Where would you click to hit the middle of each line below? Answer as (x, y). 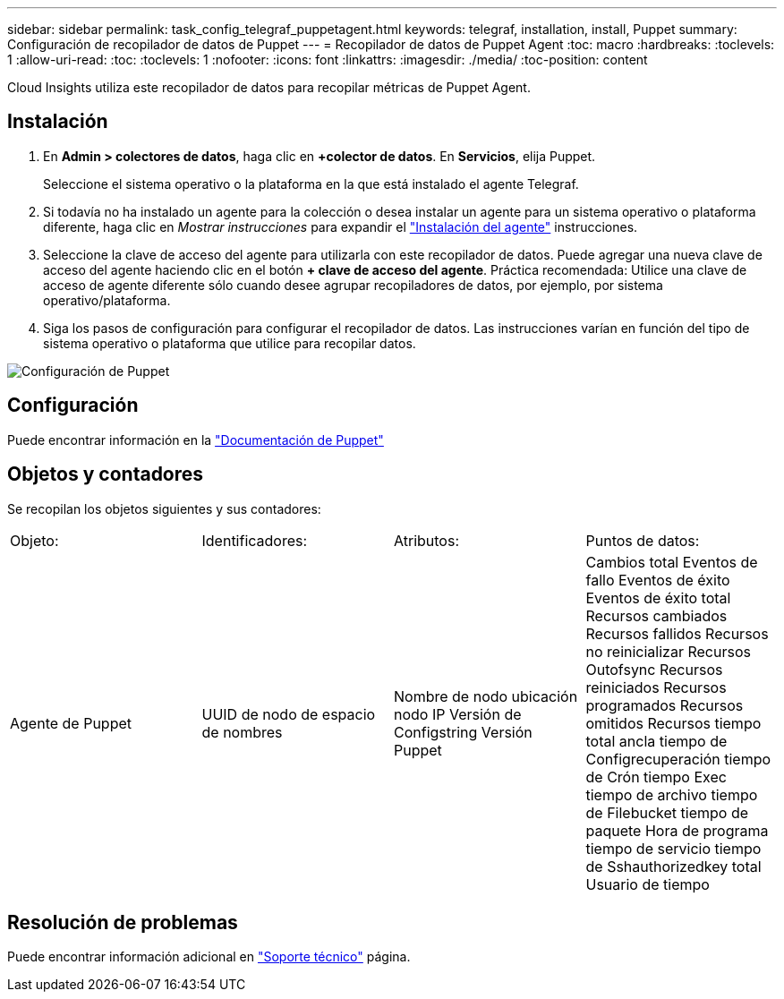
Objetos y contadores (106, 474)
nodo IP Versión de (458, 714)
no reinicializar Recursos (668, 651)
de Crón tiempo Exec (656, 777)
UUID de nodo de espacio (289, 714)
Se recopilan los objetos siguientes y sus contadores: (164, 508)
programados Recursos (665, 705)
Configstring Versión (463, 732)
